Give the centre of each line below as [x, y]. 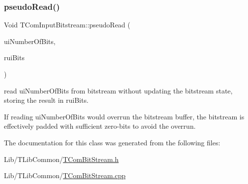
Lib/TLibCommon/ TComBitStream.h [61, 159]
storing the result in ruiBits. [46, 100]
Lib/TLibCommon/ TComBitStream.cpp [65, 175]
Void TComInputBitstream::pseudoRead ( [67, 25]
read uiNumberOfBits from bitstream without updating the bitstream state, [118, 90]
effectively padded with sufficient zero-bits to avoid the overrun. [100, 126]
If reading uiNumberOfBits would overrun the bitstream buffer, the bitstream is [124, 116]
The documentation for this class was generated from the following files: [112, 142]
